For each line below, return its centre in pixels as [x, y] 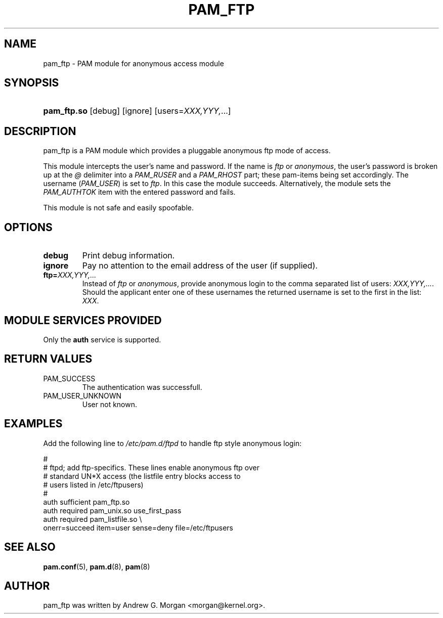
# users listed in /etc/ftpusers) [93, 484]
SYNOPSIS [32, 83]
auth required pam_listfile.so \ [93, 519]
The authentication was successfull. [142, 387]
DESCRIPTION [40, 131]
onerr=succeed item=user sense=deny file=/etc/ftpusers [138, 527]
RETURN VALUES [48, 359]
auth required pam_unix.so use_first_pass [112, 510]
